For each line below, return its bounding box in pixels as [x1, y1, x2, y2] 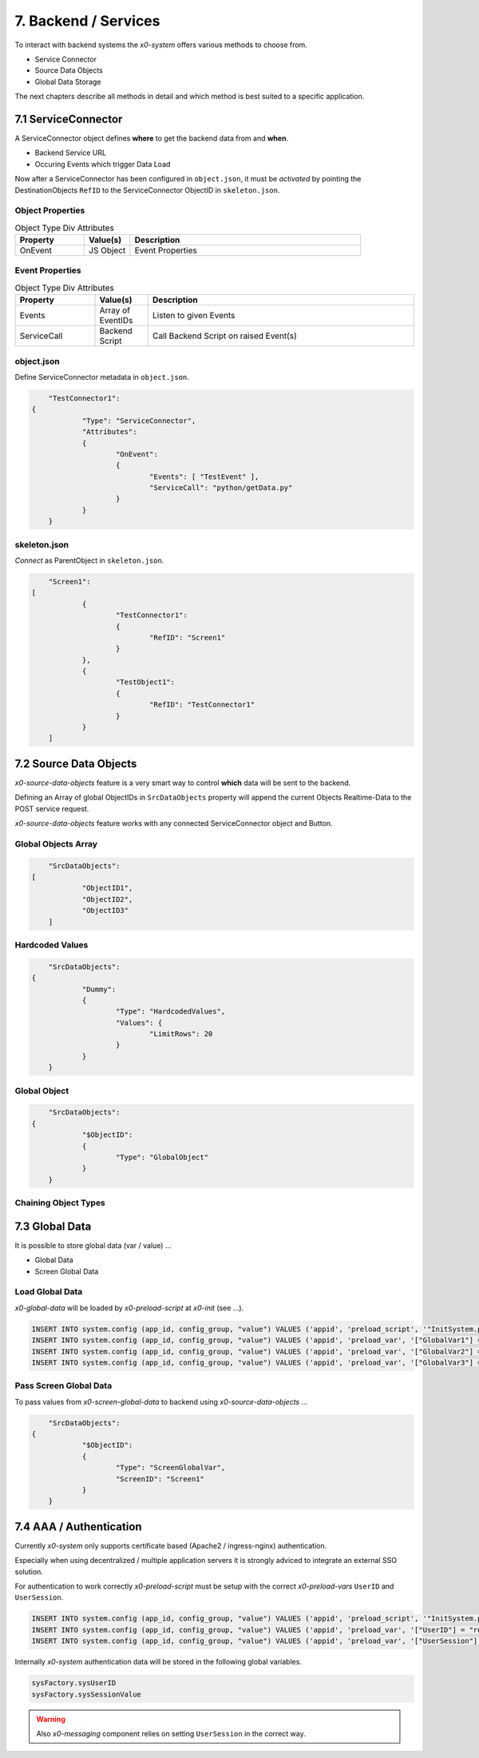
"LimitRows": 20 [148, 1030, 213, 1038]
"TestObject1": [116, 678, 176, 687]
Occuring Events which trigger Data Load [34, 159, 171, 169]
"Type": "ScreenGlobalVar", [116, 1463, 226, 1473]
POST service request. [14, 803, 89, 813]
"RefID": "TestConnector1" [148, 700, 255, 709]
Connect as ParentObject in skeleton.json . [14, 556, 164, 565]
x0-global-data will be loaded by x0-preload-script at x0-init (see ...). [14, 1303, 244, 1313]
